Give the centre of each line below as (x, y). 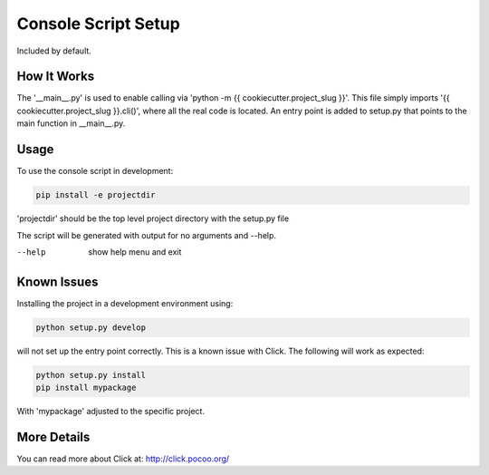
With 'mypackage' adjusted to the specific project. (111, 412)
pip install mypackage (86, 388)
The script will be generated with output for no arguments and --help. (146, 235)
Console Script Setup (98, 24)
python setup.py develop (91, 327)
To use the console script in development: (95, 171)
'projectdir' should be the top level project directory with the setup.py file (153, 218)
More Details (53, 436)
